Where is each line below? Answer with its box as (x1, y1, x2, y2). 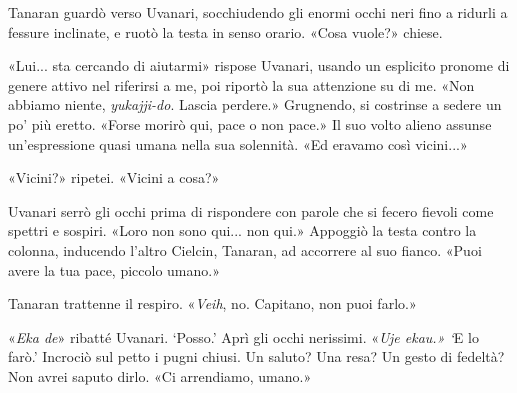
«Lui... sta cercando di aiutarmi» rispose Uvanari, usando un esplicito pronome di (8, 55, 510, 76)
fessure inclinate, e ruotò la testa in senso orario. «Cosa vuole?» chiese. (8, 21, 443, 42)
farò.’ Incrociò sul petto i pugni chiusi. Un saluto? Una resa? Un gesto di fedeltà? (8, 346, 505, 367)
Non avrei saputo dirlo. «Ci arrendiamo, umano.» (8, 365, 312, 386)
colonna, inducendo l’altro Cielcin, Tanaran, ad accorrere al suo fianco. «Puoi (8, 239, 482, 260)
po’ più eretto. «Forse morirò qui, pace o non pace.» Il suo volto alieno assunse (8, 113, 492, 134)
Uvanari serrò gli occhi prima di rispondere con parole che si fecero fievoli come (8, 200, 494, 221)
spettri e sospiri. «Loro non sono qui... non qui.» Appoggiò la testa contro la (8, 220, 477, 241)
